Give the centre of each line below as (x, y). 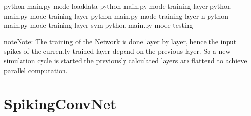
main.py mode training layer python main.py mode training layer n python (116, 15)
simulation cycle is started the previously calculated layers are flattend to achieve (125, 60)
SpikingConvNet (60, 104)
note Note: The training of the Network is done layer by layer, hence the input (120, 41)
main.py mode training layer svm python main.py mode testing (99, 25)
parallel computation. (36, 70)
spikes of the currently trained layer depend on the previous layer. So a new (117, 51)
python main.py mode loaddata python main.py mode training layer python (117, 6)
